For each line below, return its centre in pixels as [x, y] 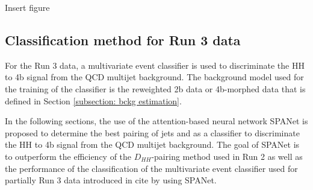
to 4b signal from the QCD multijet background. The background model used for [154, 77]
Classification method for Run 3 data [123, 40]
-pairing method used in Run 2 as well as [227, 156]
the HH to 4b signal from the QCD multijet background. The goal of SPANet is [152, 144]
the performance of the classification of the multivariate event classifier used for [151, 168]
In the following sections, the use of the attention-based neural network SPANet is [156, 121]
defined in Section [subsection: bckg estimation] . [93, 100]
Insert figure [27, 7]
